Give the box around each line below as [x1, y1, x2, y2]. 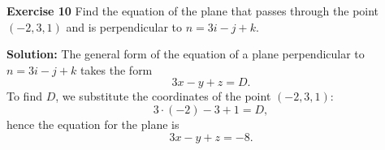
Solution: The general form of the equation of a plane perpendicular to [6, 45, 365, 62]
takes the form [80, 61, 153, 78]
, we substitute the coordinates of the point [55, 88, 271, 105]
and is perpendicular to [66, 18, 183, 35]
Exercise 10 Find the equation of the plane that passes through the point [6, 2, 379, 19]
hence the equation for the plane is [6, 115, 180, 132]
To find [6, 88, 42, 105]
